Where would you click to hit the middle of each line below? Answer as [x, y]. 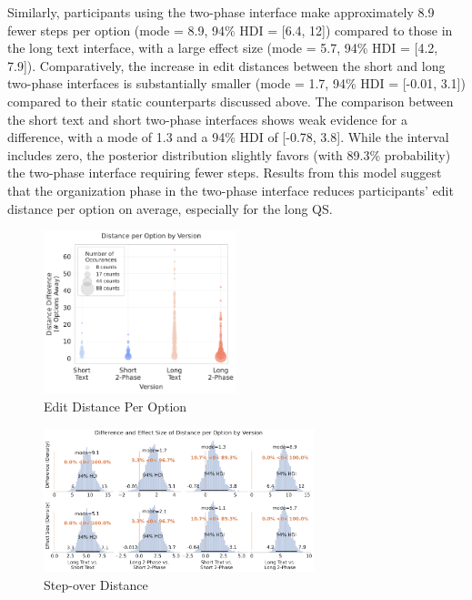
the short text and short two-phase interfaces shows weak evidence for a [208, 119]
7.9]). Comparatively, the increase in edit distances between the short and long [226, 65]
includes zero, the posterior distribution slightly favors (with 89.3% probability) [229, 154]
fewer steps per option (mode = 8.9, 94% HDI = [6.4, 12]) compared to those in [230, 30]
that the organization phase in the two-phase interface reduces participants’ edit [231, 190]
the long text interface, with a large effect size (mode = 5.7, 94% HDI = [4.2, [223, 48]
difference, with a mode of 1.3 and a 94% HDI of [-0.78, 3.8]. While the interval [228, 137]
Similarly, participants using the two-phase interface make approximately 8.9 [221, 12]
